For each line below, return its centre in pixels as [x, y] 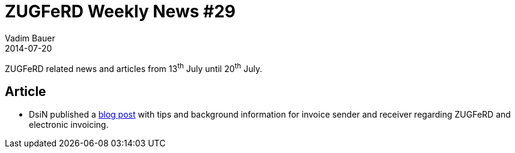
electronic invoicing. [69, 125]
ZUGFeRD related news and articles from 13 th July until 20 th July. [134, 67]
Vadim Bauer [30, 38]
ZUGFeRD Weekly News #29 [120, 11]
